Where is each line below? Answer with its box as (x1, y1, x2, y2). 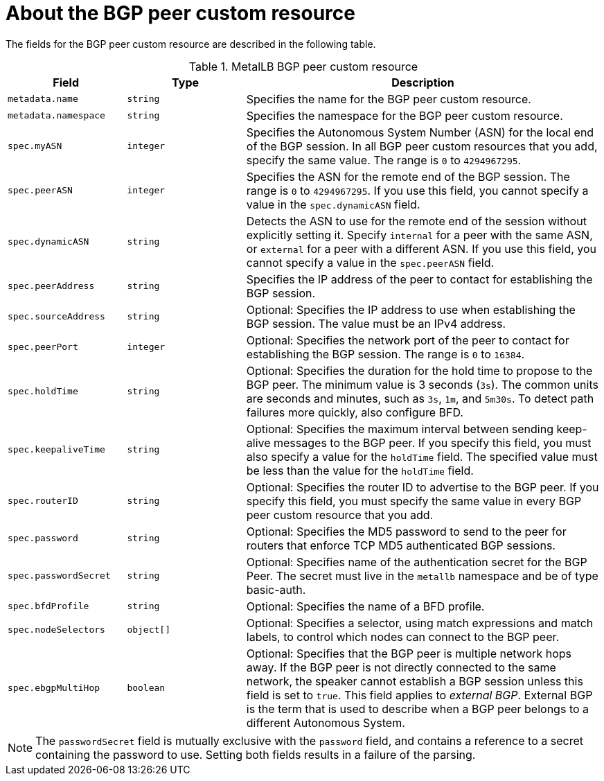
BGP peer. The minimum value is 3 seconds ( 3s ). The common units (246, 377, 598, 392)
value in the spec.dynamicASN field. (246, 197, 420, 211)
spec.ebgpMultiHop (8, 683, 100, 694)
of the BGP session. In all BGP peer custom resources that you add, (246, 139, 598, 153)
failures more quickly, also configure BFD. (246, 405, 463, 419)
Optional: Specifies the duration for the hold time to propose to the (246, 363, 593, 378)
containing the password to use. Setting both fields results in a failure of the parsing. (35, 747, 476, 762)
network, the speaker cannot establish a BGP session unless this (246, 674, 583, 688)
